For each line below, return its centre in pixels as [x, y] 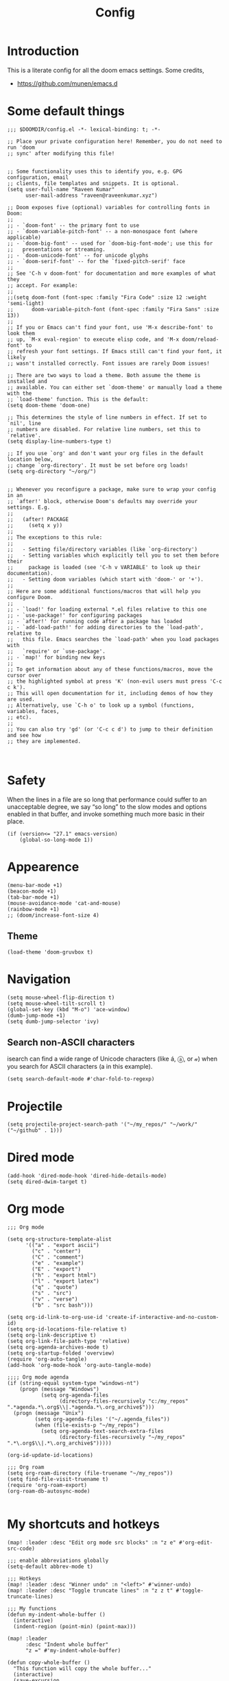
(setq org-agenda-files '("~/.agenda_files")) [102, 1419]
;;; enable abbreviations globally [58, 1561]
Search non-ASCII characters [71, 1042]
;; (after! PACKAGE [38, 519]
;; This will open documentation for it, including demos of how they [110, 693]
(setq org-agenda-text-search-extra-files [103, 1431]
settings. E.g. [29, 507]
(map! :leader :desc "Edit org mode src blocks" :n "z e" [92, 1543]
